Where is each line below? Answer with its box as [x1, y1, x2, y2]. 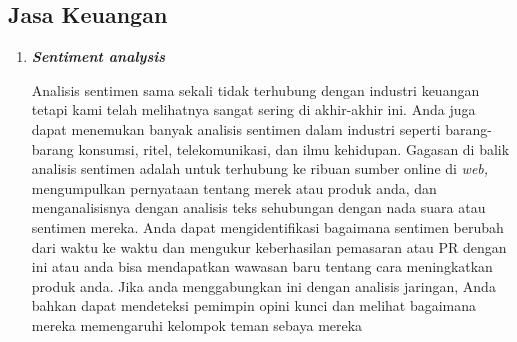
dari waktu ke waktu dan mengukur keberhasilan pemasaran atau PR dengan [31, 236, 507, 257]
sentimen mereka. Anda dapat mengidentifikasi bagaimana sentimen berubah [31, 216, 504, 237]
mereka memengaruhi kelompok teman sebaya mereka [31, 314, 363, 335]
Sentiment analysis [31, 46, 166, 67]
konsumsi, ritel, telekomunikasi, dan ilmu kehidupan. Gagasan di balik [78, 138, 510, 159]
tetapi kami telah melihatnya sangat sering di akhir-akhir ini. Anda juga [31, 99, 476, 120]
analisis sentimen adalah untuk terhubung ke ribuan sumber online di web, [31, 158, 489, 179]
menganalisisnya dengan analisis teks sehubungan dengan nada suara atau [31, 197, 486, 218]
